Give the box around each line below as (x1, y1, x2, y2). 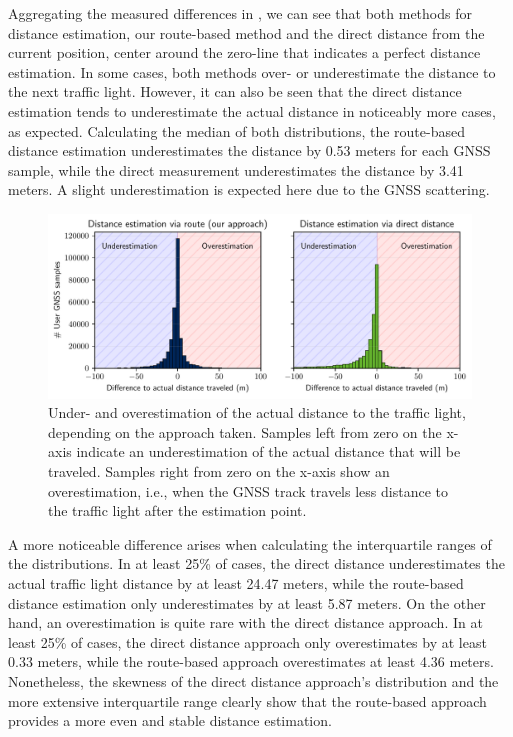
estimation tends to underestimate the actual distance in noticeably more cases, (8, 100, 496, 121)
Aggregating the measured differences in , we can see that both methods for (8, 3, 472, 23)
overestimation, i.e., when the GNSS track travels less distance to (48, 480, 448, 501)
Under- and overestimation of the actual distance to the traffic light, (48, 402, 466, 423)
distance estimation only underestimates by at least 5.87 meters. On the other (8, 592, 486, 613)
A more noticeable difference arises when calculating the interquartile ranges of (8, 533, 492, 554)
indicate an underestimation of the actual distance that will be (76, 441, 461, 462)
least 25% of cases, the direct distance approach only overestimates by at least (8, 631, 487, 652)
